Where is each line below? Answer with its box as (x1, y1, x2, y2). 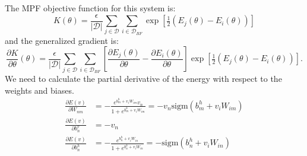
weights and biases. (5, 84, 74, 96)
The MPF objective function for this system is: (5, 2, 176, 14)
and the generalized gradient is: (5, 34, 119, 46)
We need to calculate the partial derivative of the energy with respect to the (5, 72, 282, 85)
